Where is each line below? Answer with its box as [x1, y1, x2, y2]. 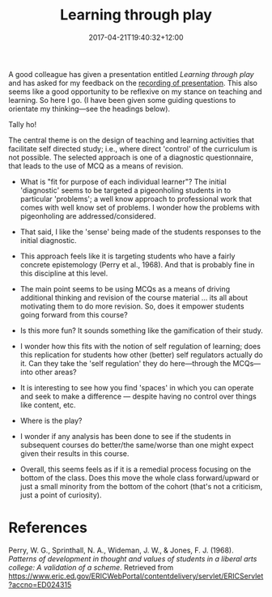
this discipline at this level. [19, 268, 108, 278]
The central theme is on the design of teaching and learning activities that [8, 135, 255, 145]
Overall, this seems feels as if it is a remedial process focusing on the [19, 464, 252, 474]
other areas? [35, 367, 77, 377]
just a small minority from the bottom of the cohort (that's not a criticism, [19, 481, 263, 491]
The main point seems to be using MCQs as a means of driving [19, 284, 231, 293]
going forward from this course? [19, 309, 128, 319]
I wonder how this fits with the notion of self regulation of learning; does [19, 341, 261, 351]
